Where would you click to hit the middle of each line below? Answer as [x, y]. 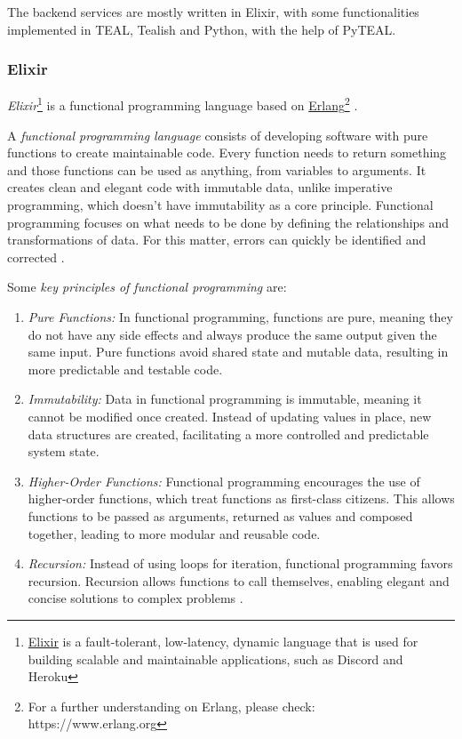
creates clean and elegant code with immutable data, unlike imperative [200, 187]
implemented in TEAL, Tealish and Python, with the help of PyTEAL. [202, 29]
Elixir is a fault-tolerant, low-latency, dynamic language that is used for [223, 641]
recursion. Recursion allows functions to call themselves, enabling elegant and [239, 580]
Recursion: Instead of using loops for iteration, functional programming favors [240, 563]
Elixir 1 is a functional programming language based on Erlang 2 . [183, 104]
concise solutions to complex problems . [135, 598]
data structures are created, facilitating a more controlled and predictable [228, 434]
